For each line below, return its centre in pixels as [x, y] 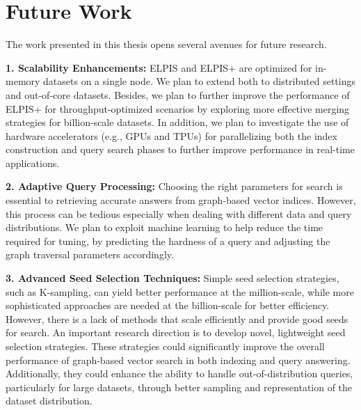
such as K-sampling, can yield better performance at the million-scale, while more [180, 291]
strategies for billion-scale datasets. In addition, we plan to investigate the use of [177, 122]
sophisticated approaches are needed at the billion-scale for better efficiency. [168, 305]
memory [23, 81]
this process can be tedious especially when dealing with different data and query [179, 213]
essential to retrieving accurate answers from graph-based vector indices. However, [181, 200]
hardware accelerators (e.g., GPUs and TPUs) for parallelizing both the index [171, 135]
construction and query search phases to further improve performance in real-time [180, 149]
